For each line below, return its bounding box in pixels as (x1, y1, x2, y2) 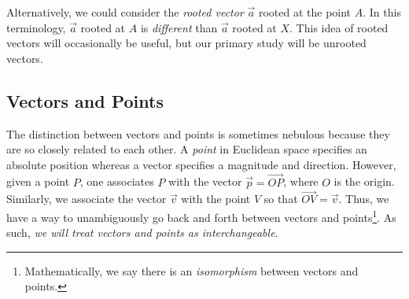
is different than (140, 19, 218, 35)
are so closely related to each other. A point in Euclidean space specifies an (6, 141, 367, 157)
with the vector (168, 173, 242, 190)
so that (263, 190, 298, 207)
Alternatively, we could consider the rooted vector (6, 4, 244, 20)
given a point (6, 173, 70, 190)
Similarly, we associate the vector (6, 190, 167, 207)
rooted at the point (258, 4, 352, 20)
